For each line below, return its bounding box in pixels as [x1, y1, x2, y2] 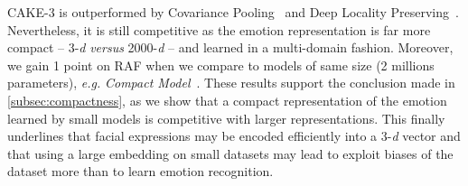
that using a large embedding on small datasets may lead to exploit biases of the [7, 144, 454, 163]
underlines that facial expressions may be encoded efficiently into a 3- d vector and [7, 126, 461, 145]
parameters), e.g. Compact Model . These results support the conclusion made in [7, 73, 455, 92]
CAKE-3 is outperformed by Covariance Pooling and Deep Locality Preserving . [7, 3, 459, 21]
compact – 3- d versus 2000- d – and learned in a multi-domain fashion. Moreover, [7, 38, 454, 57]
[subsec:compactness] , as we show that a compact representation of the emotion [7, 90, 447, 109]
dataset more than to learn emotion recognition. [7, 162, 274, 181]
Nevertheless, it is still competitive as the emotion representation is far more [7, 20, 431, 39]
